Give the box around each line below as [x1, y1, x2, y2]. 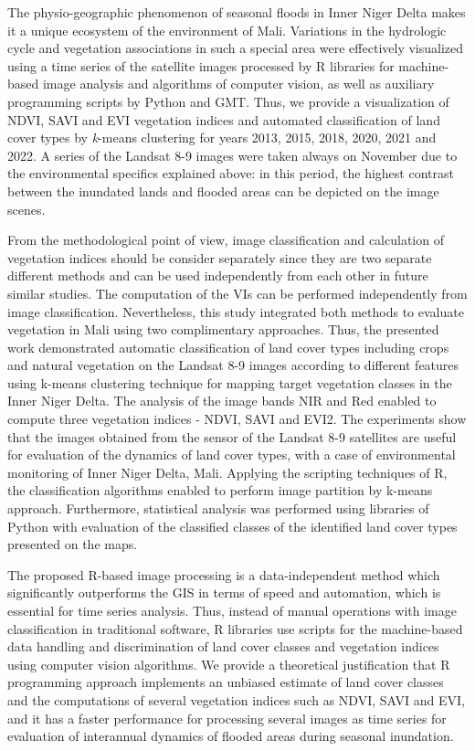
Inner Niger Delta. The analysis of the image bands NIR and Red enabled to [7, 391, 437, 410]
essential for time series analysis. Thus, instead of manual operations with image [7, 601, 457, 619]
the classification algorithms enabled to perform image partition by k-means [7, 481, 433, 500]
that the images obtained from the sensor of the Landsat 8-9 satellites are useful [7, 427, 457, 446]
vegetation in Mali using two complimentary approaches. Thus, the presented [7, 320, 439, 339]
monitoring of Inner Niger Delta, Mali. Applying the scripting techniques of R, [7, 462, 448, 481]
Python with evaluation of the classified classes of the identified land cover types [7, 516, 458, 535]
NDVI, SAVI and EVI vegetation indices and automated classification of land [7, 110, 440, 129]
